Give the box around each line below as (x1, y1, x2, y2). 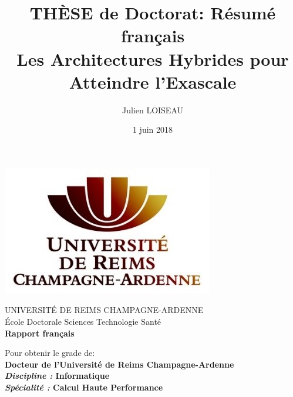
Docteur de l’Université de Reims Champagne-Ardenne (5, 358, 234, 370)
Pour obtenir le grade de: (5, 346, 95, 359)
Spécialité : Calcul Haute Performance (5, 381, 163, 393)
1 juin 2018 (132, 123, 173, 136)
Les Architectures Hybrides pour (16, 46, 289, 70)
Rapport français (5, 327, 75, 339)
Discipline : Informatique (5, 369, 110, 382)
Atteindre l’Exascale (69, 69, 237, 93)
